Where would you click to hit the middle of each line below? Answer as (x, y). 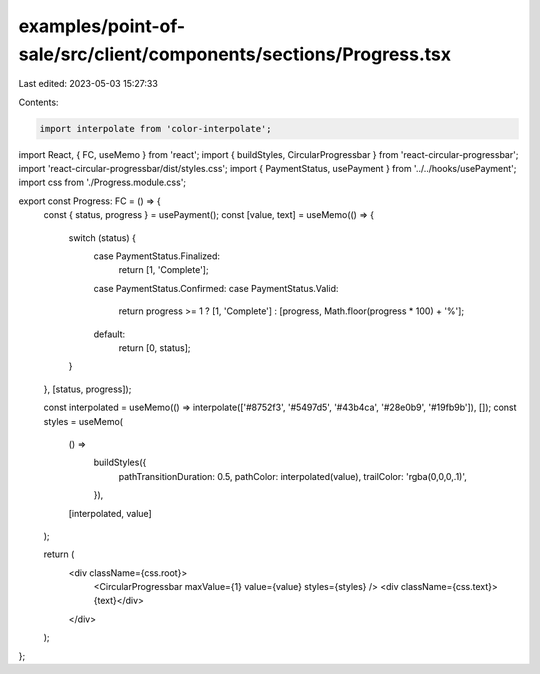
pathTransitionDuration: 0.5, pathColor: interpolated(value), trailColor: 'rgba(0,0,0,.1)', (292, 476)
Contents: (38, 102)
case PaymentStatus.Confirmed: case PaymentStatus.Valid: (216, 288)
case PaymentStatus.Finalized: (156, 256)
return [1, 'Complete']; (163, 270)
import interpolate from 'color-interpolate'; (155, 128)
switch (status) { (102, 237)
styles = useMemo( (83, 421)
